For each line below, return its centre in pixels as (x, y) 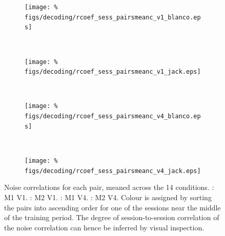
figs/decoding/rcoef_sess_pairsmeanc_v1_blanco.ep (113, 17)
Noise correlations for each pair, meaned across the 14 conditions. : (109, 187)
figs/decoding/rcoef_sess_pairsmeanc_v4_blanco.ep (113, 116)
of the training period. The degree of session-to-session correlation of (112, 217)
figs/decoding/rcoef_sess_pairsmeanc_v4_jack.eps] (113, 171)
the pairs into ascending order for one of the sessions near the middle (113, 207)
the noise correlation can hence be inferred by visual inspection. (104, 227)
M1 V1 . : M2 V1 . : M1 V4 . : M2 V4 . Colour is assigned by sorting (108, 197)
